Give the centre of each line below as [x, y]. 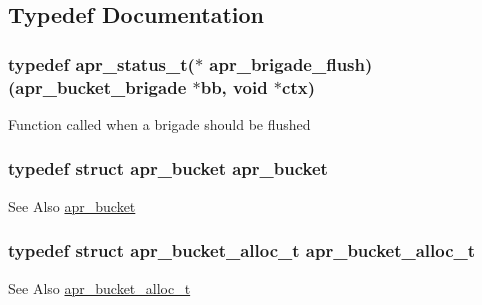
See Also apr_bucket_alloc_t [99, 287]
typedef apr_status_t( [101, 63]
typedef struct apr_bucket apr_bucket [168, 168]
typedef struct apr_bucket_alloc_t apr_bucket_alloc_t [242, 250]
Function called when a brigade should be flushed [159, 123]
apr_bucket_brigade [101, 86]
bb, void [234, 86]
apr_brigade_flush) [291, 63]
